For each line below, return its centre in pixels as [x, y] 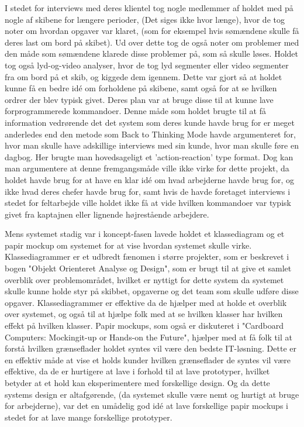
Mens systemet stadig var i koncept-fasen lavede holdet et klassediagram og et [145, 234]
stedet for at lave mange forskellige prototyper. [89, 417]
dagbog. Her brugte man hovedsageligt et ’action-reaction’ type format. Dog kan [149, 156]
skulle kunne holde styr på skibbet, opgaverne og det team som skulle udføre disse [152, 291]
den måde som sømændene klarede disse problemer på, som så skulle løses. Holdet [152, 54]
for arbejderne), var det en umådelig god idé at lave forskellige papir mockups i [146, 406]
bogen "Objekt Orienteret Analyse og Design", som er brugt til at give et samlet [148, 268]
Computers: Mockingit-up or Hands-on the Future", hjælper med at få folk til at [148, 337]
